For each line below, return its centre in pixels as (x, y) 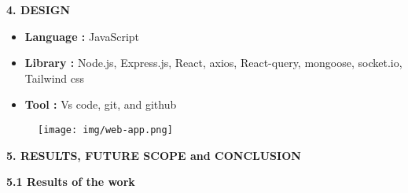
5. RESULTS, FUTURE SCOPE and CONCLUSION (154, 155)
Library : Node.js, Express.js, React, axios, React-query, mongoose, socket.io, (213, 63)
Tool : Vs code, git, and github (101, 104)
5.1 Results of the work (71, 182)
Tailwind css (55, 78)
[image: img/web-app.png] (105, 130)
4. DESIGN (39, 9)
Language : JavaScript (82, 36)
